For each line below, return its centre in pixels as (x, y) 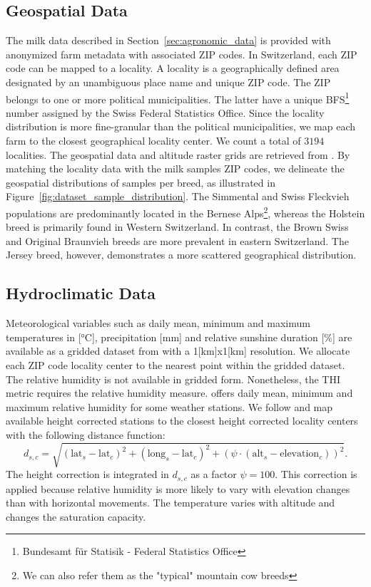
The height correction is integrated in (87, 474)
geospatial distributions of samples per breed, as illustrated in (141, 182)
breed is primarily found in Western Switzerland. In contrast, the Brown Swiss (177, 227)
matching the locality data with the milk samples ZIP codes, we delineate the (175, 168)
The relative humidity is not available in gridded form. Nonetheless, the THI (173, 379)
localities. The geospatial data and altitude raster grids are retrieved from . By (178, 154)
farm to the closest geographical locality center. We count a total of (153, 141)
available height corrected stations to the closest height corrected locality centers (182, 421)
